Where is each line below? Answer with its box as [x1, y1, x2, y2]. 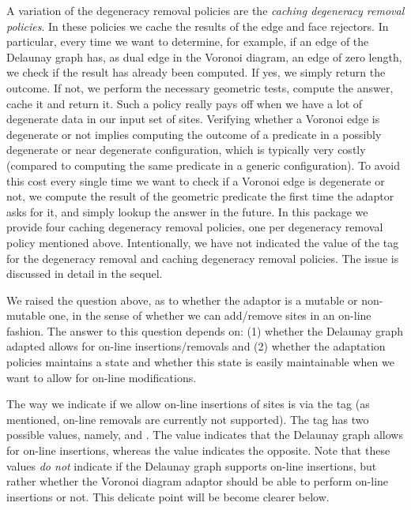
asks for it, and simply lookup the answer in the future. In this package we [6, 203, 368, 219]
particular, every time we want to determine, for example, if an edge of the [6, 33, 369, 50]
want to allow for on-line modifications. [6, 369, 197, 385]
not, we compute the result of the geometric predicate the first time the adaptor [6, 188, 394, 204]
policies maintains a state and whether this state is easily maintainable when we [6, 354, 394, 370]
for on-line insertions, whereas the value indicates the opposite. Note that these [6, 442, 390, 459]
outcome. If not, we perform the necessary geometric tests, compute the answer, [6, 79, 394, 96]
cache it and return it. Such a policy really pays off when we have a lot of [6, 95, 363, 111]
